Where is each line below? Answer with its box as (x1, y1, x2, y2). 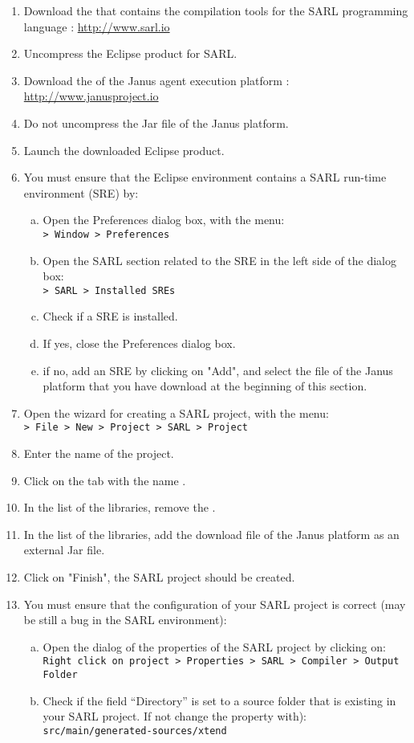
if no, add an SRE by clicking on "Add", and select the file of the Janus (43, 361, 393, 378)
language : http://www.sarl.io (23, 18, 170, 35)
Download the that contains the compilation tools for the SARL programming (23, 2, 408, 18)
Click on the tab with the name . (23, 472, 186, 488)
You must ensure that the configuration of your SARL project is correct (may (23, 595, 406, 612)
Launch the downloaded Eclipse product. (23, 141, 225, 158)
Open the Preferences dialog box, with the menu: (43, 211, 285, 228)
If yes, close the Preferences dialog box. (43, 335, 236, 352)
